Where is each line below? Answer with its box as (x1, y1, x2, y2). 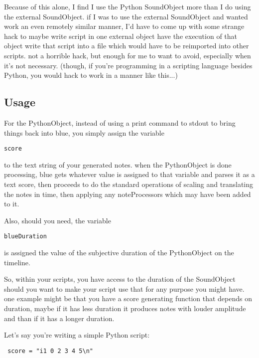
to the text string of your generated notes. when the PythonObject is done (4, 159, 232, 170)
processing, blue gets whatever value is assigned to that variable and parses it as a (4, 169, 255, 179)
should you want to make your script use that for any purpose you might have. (4, 283, 245, 294)
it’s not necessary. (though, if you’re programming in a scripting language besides (4, 60, 253, 70)
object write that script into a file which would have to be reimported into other (4, 40, 249, 51)
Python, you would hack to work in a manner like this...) (4, 70, 178, 80)
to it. (4, 198, 19, 209)
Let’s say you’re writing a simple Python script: (4, 330, 150, 340)
